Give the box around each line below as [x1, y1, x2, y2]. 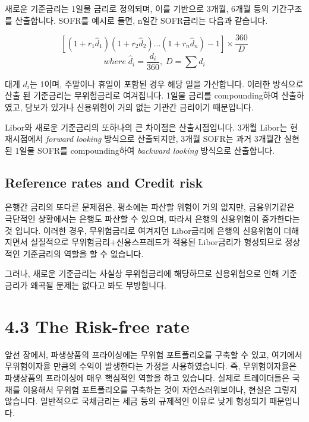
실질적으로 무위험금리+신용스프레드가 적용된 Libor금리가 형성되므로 [30, 236, 282, 248]
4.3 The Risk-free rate [5, 313, 190, 338]
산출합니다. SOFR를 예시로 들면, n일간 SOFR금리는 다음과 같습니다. [15, 14, 268, 26]
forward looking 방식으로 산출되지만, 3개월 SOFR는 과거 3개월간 [46, 132, 282, 145]
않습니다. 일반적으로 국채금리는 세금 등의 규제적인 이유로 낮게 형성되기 [5, 395, 267, 407]
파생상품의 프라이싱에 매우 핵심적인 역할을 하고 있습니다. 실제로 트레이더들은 [5, 371, 290, 383]
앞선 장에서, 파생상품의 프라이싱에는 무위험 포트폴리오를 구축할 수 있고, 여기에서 [5, 348, 302, 360]
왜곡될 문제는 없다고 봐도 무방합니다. [30, 279, 166, 291]
